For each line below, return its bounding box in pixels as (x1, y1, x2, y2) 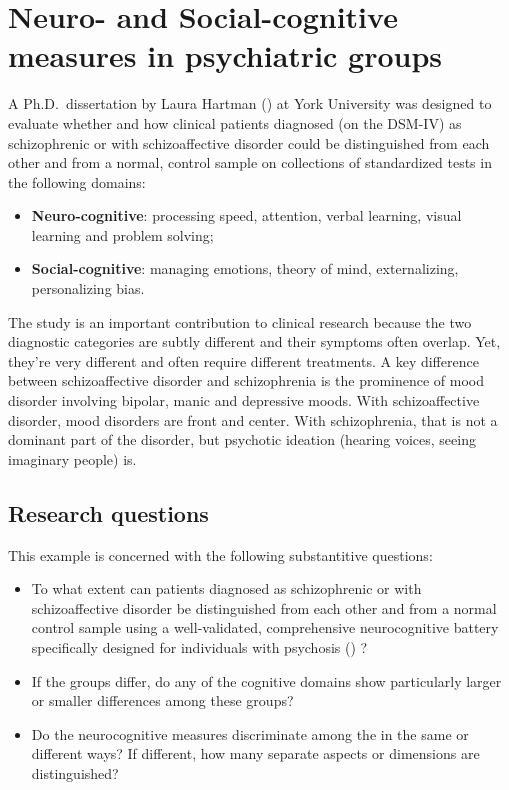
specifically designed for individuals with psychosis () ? (31, 636, 368, 657)
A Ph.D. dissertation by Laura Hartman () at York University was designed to (8, 93, 492, 114)
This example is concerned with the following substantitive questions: (8, 544, 433, 565)
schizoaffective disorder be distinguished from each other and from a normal (31, 597, 497, 618)
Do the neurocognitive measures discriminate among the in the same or (31, 723, 469, 744)
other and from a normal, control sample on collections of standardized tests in (8, 152, 492, 173)
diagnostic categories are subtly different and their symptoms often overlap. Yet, (8, 331, 501, 352)
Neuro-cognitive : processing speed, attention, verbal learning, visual (31, 205, 462, 226)
